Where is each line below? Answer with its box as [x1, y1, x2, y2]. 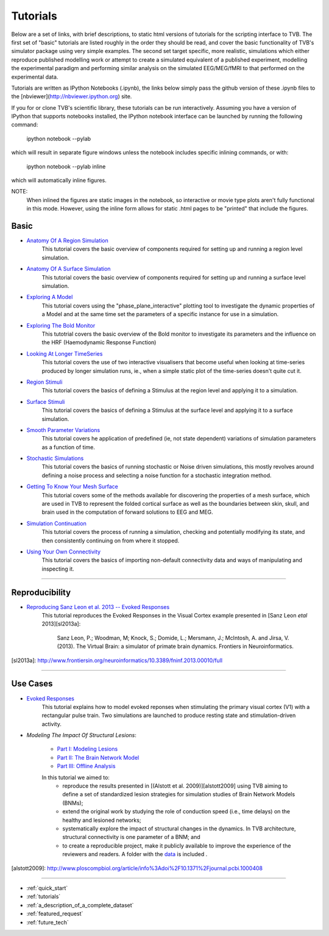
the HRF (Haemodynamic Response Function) [41, 339, 157, 346]
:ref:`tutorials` [26, 893, 61, 900]
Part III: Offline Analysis [57, 763, 116, 770]
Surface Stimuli [26, 398, 65, 405]
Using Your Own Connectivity [26, 548, 101, 555]
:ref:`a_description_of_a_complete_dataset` [26, 901, 134, 909]
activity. [41, 720, 62, 727]
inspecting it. [41, 565, 74, 572]
